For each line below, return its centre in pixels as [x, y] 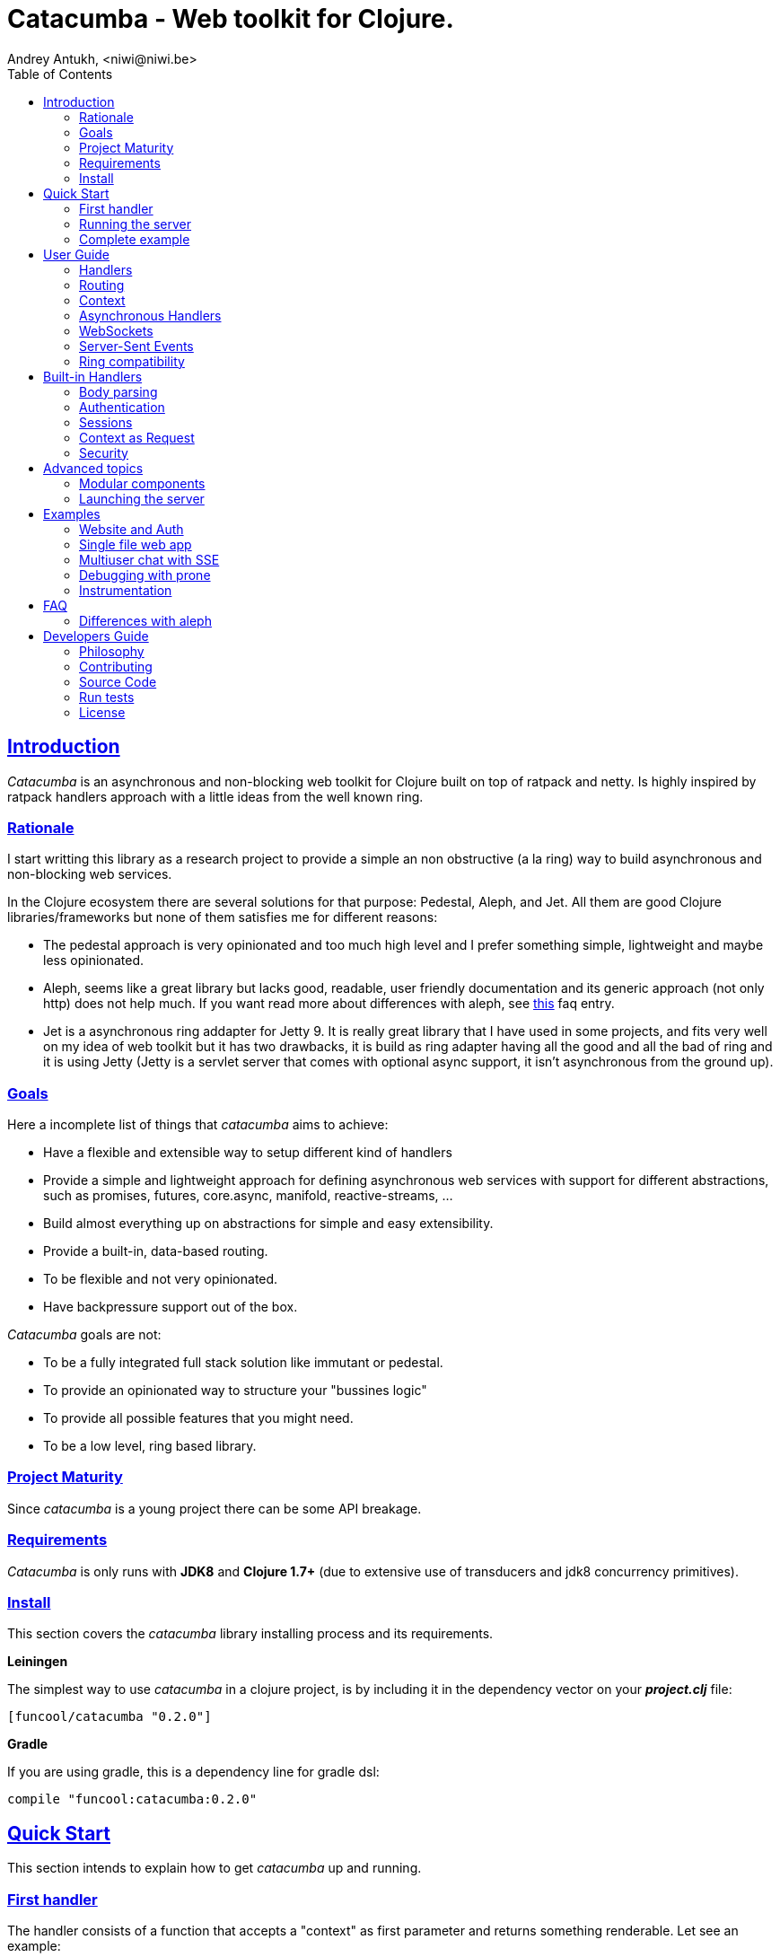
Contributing [116, 666]
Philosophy [112, 651]
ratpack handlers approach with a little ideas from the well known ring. [215, 796]
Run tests [107, 697]
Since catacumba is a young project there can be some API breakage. [215, 1508]
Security [104, 452]
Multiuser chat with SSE [149, 559]
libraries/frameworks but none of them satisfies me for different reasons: [223, 917]
